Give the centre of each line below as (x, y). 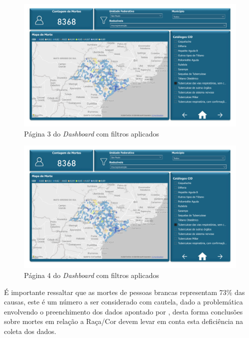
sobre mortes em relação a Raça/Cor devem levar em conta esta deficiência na (124, 321)
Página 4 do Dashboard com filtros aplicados (91, 275)
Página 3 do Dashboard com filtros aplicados (91, 133)
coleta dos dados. (30, 331)
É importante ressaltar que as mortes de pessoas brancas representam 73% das (124, 292)
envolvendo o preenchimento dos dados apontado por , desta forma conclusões (123, 311)
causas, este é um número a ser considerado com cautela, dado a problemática (123, 302)
